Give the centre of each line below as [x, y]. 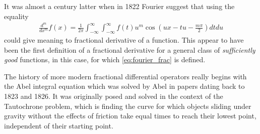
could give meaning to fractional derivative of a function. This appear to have [124, 40]
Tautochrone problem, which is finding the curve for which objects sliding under [128, 106]
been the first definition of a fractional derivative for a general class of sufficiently [130, 49]
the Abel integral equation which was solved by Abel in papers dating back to [124, 86]
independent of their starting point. [59, 125]
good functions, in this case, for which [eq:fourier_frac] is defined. [105, 59]
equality [16, 16]
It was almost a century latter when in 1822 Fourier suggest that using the [119, 6]
